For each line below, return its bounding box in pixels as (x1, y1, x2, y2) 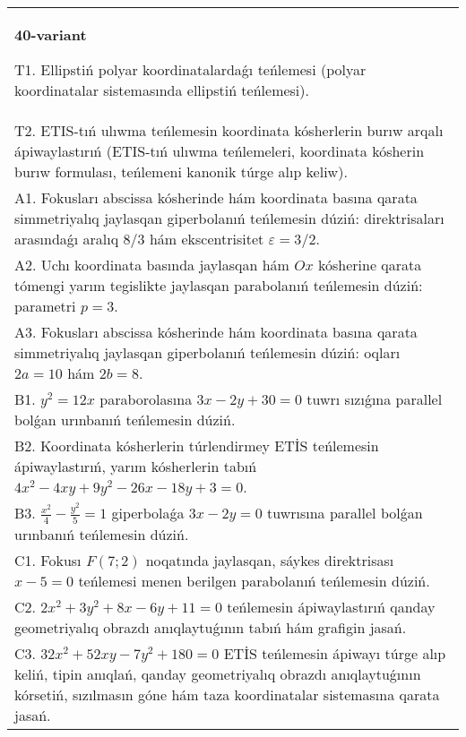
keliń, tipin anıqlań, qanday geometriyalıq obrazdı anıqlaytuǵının (14, 663, 421, 684)
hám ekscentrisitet (149, 228, 264, 249)
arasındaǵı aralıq (14, 228, 119, 249)
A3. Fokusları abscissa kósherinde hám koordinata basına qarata (14, 321, 418, 342)
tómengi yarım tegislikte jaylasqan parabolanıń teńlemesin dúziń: (14, 275, 423, 296)
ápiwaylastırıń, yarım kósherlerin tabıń (14, 456, 257, 476)
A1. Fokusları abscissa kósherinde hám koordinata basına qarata (14, 187, 418, 208)
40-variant (14, 24, 87, 45)
